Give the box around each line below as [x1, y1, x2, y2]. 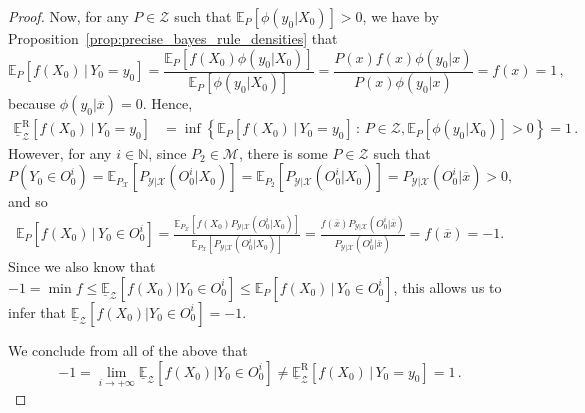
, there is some [238, 142, 328, 163]
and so [8, 191, 48, 212]
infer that [8, 301, 67, 322]
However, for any [8, 142, 112, 163]
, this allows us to [393, 276, 502, 297]
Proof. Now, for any [8, 6, 129, 26]
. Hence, [142, 93, 193, 114]
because [8, 93, 56, 114]
